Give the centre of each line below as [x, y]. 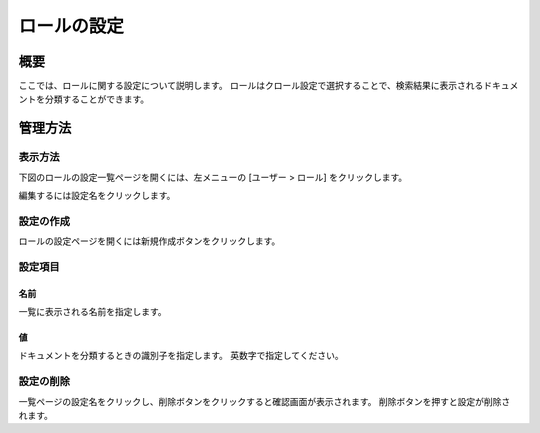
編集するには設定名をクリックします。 [97, 195]
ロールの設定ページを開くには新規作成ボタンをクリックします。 [149, 241]
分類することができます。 [97, 99]
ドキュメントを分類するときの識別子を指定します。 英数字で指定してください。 [181, 356]
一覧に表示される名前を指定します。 [92, 312]
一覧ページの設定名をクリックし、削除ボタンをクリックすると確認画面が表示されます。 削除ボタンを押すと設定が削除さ [264, 401]
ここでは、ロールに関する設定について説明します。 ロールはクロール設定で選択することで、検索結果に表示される [251, 86]
